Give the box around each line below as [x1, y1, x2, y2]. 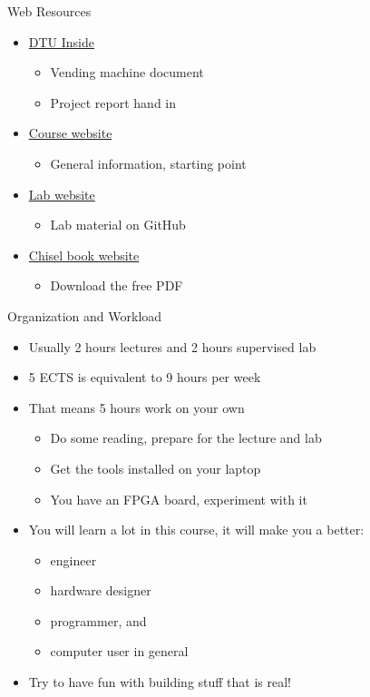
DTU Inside [28, 32, 95, 51]
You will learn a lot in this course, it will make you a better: [28, 520, 365, 539]
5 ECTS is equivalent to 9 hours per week [28, 368, 261, 387]
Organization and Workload [7, 306, 162, 325]
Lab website [28, 184, 95, 203]
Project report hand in [50, 93, 176, 112]
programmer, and [50, 611, 147, 630]
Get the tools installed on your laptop [50, 458, 261, 477]
